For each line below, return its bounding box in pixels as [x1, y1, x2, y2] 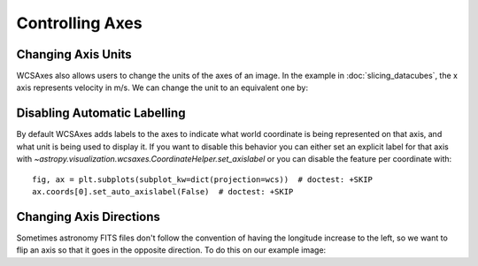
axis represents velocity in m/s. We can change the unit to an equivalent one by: [16, 82, 309, 93]
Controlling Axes [16, 13, 143, 33]
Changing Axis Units [16, 47, 132, 62]
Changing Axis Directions [16, 209, 161, 224]
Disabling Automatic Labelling [16, 106, 186, 121]
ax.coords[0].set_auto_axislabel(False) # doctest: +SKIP [32, 186, 294, 196]
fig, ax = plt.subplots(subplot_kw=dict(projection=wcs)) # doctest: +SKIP [32, 174, 374, 185]
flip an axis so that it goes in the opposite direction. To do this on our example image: [16, 245, 327, 255]
